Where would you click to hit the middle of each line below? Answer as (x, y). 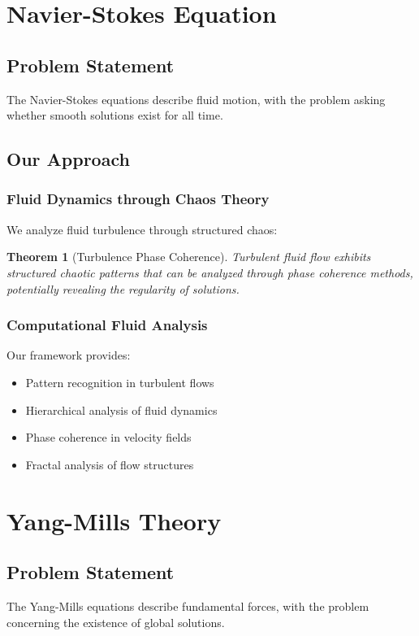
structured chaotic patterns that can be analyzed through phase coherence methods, (210, 272)
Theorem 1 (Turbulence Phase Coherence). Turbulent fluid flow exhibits (189, 257)
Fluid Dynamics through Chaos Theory (138, 199)
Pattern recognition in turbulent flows (120, 382)
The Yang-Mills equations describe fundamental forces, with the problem (188, 606)
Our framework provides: (69, 355)
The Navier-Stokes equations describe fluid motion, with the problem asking (196, 99)
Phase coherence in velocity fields (108, 437)
